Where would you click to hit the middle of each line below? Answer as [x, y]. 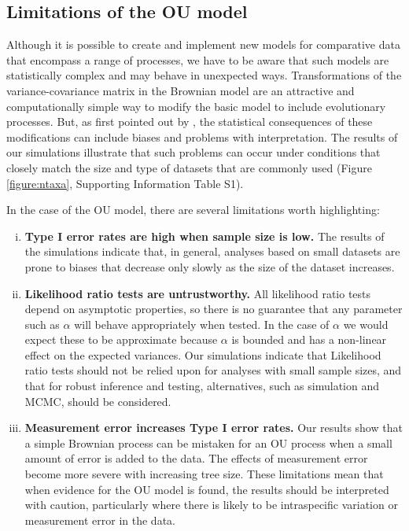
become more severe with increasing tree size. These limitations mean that [204, 474]
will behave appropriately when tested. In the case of [202, 324]
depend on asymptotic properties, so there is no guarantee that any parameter [214, 309]
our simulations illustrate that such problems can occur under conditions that [193, 152]
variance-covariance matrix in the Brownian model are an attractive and [181, 90]
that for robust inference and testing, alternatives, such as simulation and [202, 386]
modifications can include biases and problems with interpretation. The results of [202, 136]
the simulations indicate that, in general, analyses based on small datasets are [212, 251]
